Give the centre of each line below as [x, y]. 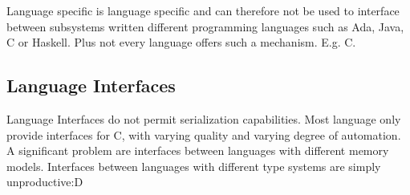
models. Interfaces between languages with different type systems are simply [194, 166]
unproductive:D [45, 182]
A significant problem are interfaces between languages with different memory [198, 150]
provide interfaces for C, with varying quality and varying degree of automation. [204, 134]
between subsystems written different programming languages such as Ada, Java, [205, 26]
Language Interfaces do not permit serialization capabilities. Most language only [204, 118]
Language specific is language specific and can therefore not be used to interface [203, 10]
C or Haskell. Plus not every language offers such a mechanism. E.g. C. [181, 42]
